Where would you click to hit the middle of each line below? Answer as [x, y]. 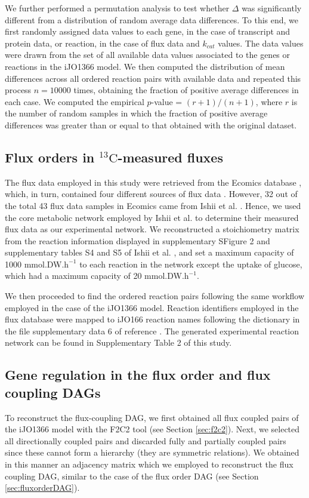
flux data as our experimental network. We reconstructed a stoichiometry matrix [152, 229]
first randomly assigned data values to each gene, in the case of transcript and [148, 31]
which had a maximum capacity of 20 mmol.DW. [95, 276]
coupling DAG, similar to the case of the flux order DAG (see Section [132, 476]
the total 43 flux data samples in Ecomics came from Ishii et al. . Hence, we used [153, 205]
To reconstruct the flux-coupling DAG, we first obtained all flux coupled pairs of [152, 417]
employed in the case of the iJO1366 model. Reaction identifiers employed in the [152, 307]
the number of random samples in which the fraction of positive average [136, 113]
